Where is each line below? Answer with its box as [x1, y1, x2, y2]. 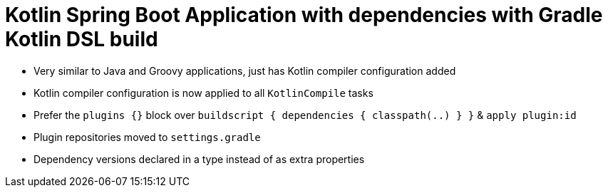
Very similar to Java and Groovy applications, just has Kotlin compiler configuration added [34, 64, 456, 77]
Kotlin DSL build [5, 27, 158, 51]
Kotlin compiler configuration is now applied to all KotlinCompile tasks [34, 86, 373, 99]
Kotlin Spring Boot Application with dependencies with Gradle [5, 3, 603, 27]
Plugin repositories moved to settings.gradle [34, 130, 261, 143]
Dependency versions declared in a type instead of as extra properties [34, 152, 365, 165]
